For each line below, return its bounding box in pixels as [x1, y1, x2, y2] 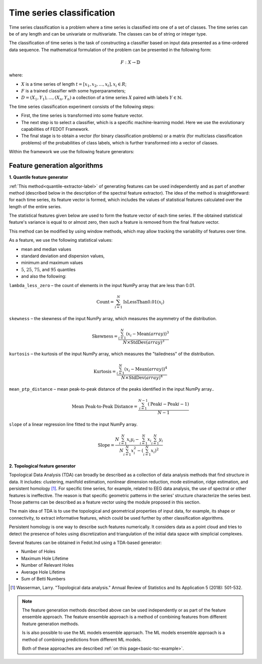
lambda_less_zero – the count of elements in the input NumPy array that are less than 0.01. [9, 282, 196, 288]
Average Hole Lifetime [21, 569, 65, 575]
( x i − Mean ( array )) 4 [124, 365, 167, 373]
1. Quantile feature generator [9, 174, 68, 180]
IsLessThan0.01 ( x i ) [123, 299, 164, 306]
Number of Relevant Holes [21, 562, 74, 568]
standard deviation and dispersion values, [21, 253, 105, 259]
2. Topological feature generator [9, 463, 76, 469]
